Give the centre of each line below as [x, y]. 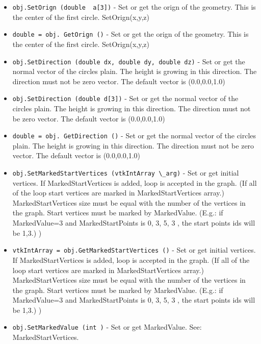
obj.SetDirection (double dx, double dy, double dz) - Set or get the [129, 61]
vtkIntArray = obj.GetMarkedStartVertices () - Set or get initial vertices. [134, 250]
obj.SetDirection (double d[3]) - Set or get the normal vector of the [125, 98]
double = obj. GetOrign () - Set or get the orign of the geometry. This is [130, 34]
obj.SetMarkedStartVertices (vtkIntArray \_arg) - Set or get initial [126, 173]
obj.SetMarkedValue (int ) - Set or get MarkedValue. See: [107, 327]
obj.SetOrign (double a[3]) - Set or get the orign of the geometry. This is [134, 7]
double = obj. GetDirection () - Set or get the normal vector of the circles [134, 136]
